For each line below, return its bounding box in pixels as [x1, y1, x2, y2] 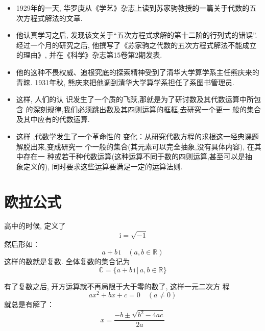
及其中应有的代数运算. [16, 114, 90, 124]
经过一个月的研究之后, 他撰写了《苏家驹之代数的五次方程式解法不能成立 [16, 39, 257, 50]
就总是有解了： [4, 299, 54, 310]
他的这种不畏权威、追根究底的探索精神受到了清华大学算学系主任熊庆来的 [16, 66, 259, 77]
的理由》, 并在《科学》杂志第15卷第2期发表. [16, 49, 162, 60]
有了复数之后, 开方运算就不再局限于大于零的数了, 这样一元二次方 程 [4, 281, 230, 291]
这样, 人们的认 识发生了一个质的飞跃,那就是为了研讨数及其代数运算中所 [16, 94, 254, 105]
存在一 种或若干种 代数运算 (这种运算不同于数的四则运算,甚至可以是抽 [23, 151, 252, 162]
